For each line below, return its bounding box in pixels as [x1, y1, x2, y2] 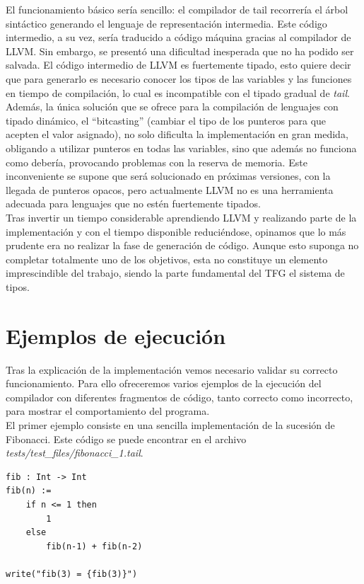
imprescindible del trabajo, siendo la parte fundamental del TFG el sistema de [6, 265, 345, 280]
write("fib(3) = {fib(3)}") [6, 568, 138, 579]
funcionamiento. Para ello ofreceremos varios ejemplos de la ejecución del [6, 376, 322, 391]
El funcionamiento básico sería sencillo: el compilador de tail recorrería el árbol [6, 2, 348, 16]
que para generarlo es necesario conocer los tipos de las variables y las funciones [6, 71, 352, 86]
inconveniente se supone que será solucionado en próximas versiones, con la [6, 168, 331, 183]
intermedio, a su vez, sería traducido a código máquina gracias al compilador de [6, 30, 351, 45]
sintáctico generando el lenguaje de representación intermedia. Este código [6, 16, 327, 30]
